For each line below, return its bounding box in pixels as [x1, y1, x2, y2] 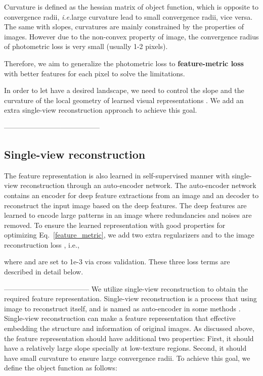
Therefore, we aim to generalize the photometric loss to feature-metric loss [4, 58, 244, 68]
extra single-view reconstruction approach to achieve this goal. [4, 105, 197, 115]
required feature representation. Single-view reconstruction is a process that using [4, 293, 257, 304]
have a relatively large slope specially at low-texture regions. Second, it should [4, 343, 247, 353]
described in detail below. [4, 266, 83, 277]
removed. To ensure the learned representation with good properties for [4, 219, 226, 230]
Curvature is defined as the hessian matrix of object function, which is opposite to [4, 2, 259, 12]
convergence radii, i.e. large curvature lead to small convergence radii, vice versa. [4, 11, 253, 22]
